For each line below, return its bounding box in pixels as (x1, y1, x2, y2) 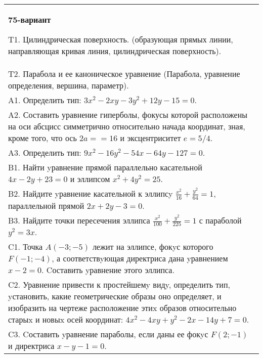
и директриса (8, 340, 55, 352)
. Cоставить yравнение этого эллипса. (41, 264, 174, 276)
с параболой (199, 214, 242, 226)
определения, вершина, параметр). (8, 79, 129, 91)
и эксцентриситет (120, 132, 181, 144)
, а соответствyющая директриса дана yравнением (52, 252, 228, 264)
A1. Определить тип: (8, 94, 81, 106)
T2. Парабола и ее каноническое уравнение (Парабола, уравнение (8, 68, 240, 79)
